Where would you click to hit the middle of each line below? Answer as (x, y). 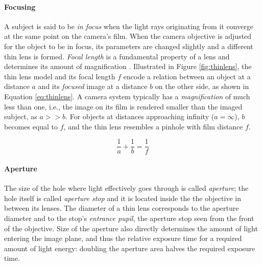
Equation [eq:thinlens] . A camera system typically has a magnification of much (127, 96)
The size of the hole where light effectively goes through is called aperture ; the (126, 188)
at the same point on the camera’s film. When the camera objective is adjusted (128, 36)
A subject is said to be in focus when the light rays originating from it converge (129, 26)
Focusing (20, 6)
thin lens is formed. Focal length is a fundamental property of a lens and (117, 56)
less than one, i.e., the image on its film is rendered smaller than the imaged (123, 106)
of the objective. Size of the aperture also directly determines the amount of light (131, 228)
